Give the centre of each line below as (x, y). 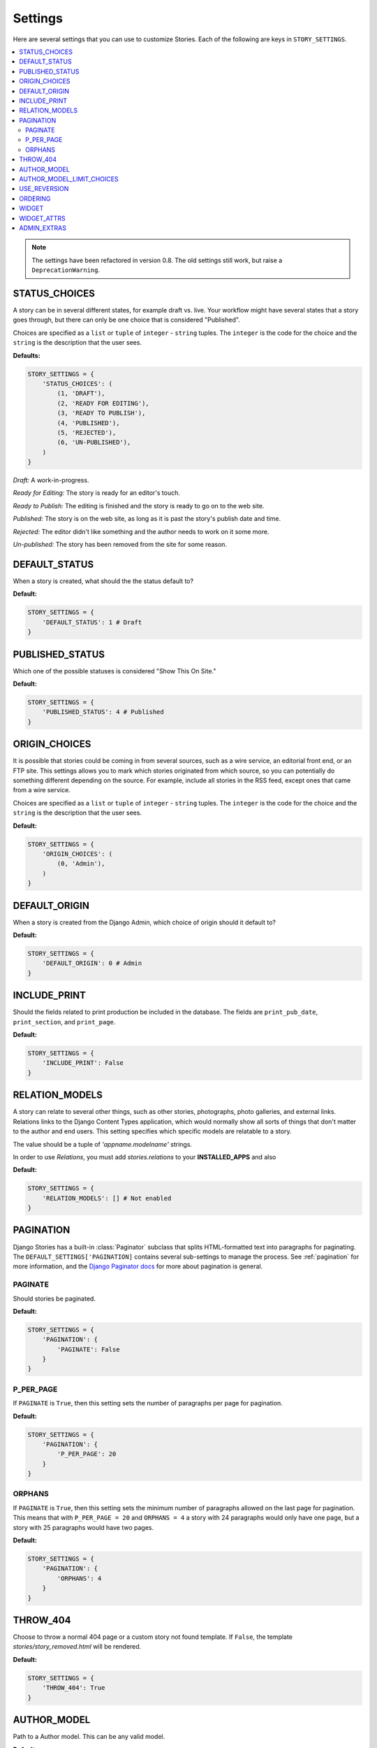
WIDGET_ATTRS (42, 218)
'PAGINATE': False (88, 1349)
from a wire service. (42, 790)
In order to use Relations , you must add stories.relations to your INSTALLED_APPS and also (145, 1156)
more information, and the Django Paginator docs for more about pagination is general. (138, 1266)
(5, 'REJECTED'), (87, 432)
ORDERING (35, 199)
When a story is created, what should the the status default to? (103, 581)
